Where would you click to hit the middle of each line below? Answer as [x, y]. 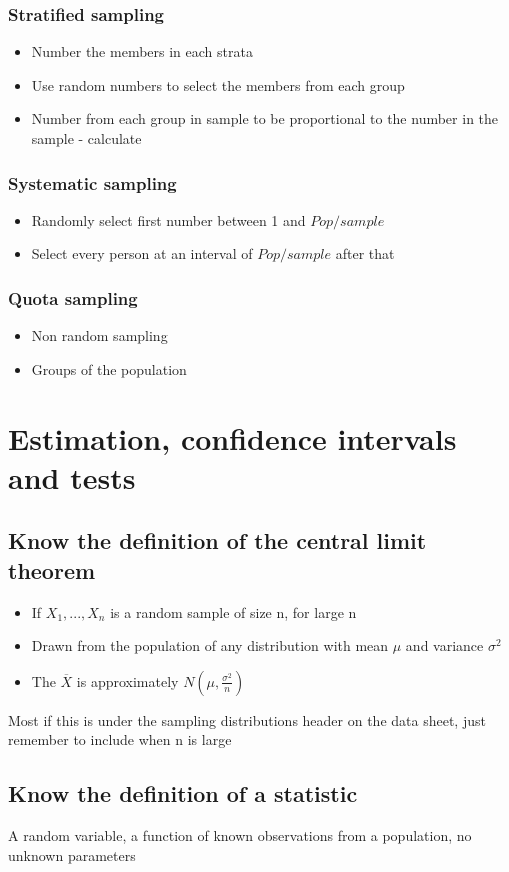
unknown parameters [72, 854]
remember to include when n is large [120, 739]
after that [365, 253]
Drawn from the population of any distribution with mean [210, 645]
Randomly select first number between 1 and [168, 219]
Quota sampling [73, 297]
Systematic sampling [92, 182]
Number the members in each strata [142, 51]
